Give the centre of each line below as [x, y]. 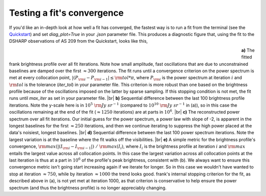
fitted [247, 57]
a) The [248, 50]
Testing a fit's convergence [66, 13]
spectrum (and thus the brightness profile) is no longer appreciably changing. [88, 188]
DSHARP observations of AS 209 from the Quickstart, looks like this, [78, 41]
